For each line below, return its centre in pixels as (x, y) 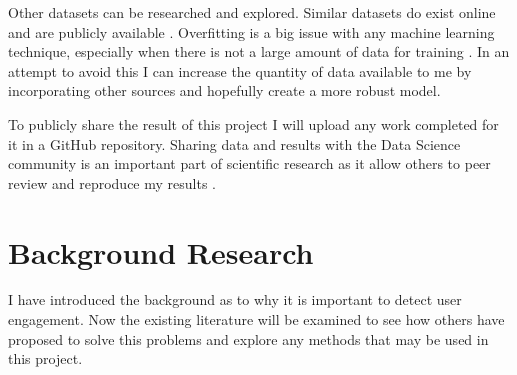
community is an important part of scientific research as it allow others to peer (249, 163)
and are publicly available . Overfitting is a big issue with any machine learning (251, 31)
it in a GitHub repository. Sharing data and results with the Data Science (234, 143)
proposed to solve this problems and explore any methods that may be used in (248, 338)
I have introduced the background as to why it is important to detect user (235, 299)
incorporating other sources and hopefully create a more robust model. (224, 90)
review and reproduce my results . (112, 182)
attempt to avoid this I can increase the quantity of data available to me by (240, 70)
